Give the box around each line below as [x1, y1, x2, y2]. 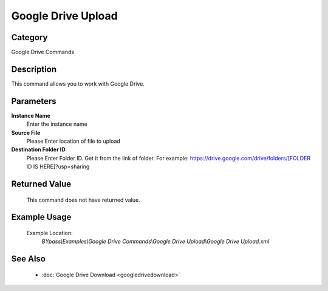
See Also [11, 254, 46, 264]
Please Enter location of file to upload [26, 137, 121, 145]
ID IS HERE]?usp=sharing [26, 163, 90, 170]
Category [11, 32, 48, 43]
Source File [11, 129, 41, 136]
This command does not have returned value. [26, 196, 140, 204]
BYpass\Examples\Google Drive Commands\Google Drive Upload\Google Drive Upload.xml [41, 238, 270, 245]
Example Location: [26, 230, 73, 237]
